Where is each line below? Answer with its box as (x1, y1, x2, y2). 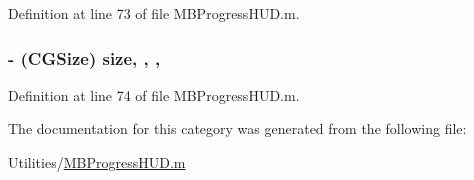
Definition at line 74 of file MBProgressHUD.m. (8, 84, 300, 105)
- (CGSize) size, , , (8, 45, 161, 70)
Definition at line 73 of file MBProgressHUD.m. (8, 3, 300, 23)
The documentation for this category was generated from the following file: (8, 118, 467, 139)
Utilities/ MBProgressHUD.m (8, 152, 186, 172)
